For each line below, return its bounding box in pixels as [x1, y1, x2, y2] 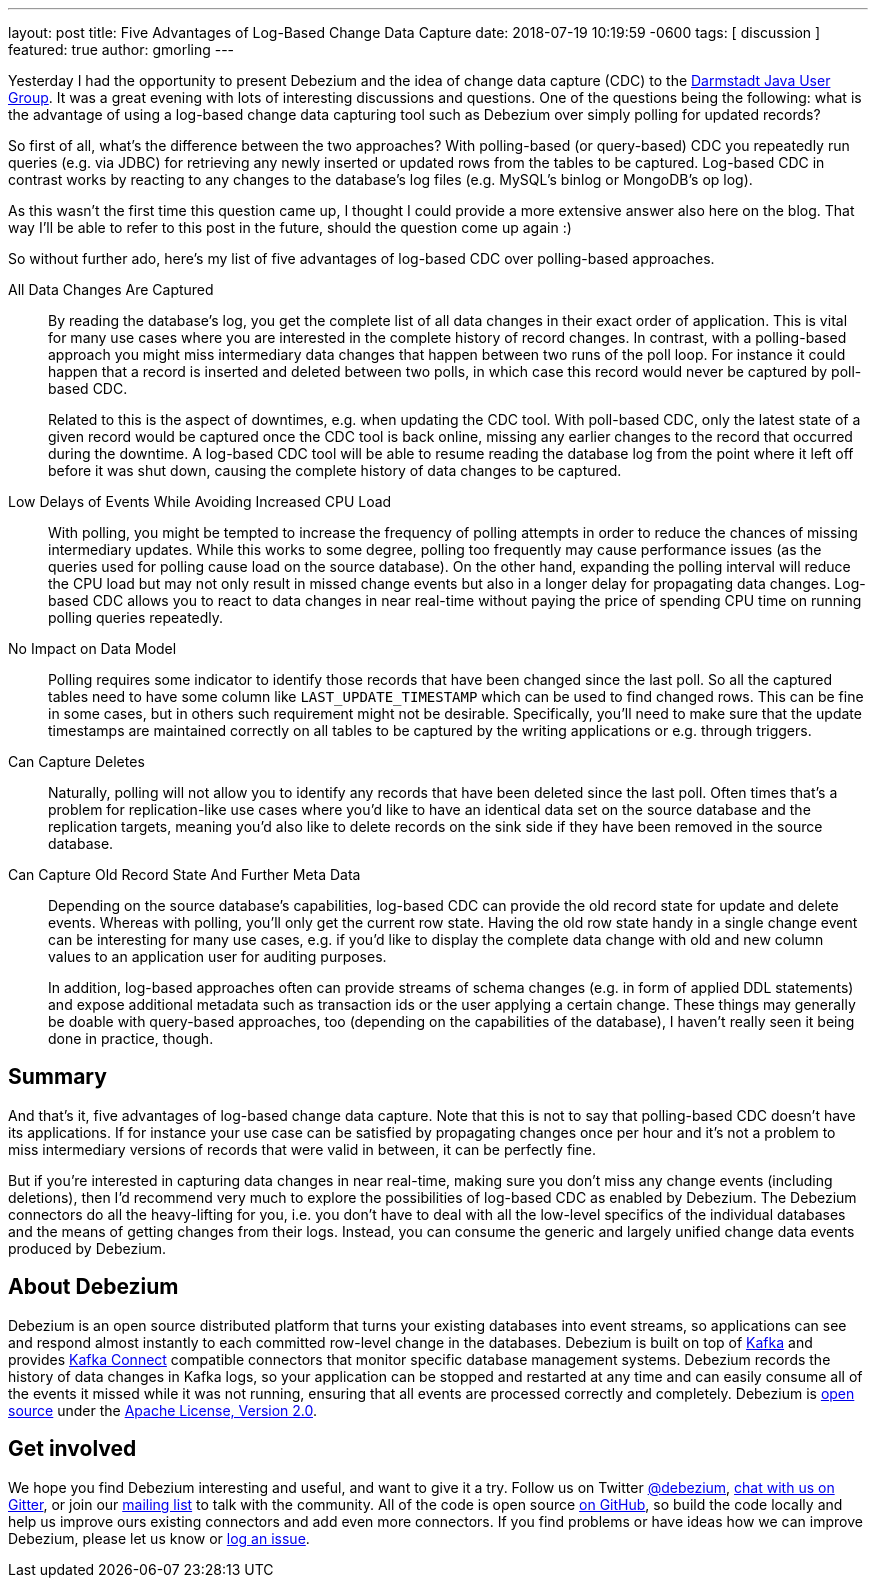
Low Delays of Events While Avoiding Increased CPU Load [8, 493, 392, 510]
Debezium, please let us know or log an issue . [8, 1529, 310, 1547]
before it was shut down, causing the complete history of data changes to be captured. [48, 462, 622, 479]
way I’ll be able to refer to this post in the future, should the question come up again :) [8, 219, 572, 236]
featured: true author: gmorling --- [8, 41, 235, 58]
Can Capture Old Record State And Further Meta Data [8, 866, 361, 883]
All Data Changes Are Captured [8, 281, 214, 298]
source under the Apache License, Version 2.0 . [8, 1401, 318, 1419]
